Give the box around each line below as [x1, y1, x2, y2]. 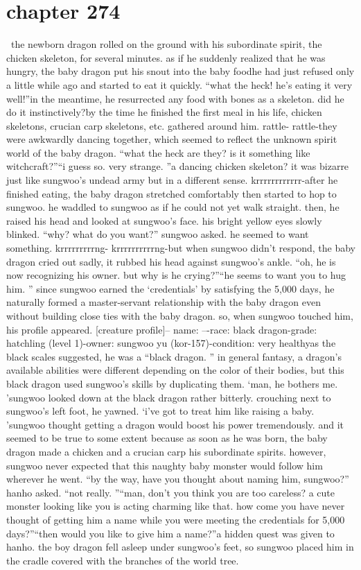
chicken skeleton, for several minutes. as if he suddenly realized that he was [6, 50, 326, 64]
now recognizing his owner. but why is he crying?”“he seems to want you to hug [6, 268, 346, 282]
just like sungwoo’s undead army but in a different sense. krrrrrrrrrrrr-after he [6, 173, 338, 187]
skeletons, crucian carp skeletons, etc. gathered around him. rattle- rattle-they [6, 118, 337, 132]
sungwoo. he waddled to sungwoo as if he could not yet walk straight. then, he [6, 200, 340, 214]
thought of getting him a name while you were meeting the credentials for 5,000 [6, 512, 345, 526]
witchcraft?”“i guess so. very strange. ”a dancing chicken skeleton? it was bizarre [6, 159, 349, 173]
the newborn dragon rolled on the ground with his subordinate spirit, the [10, 37, 322, 51]
